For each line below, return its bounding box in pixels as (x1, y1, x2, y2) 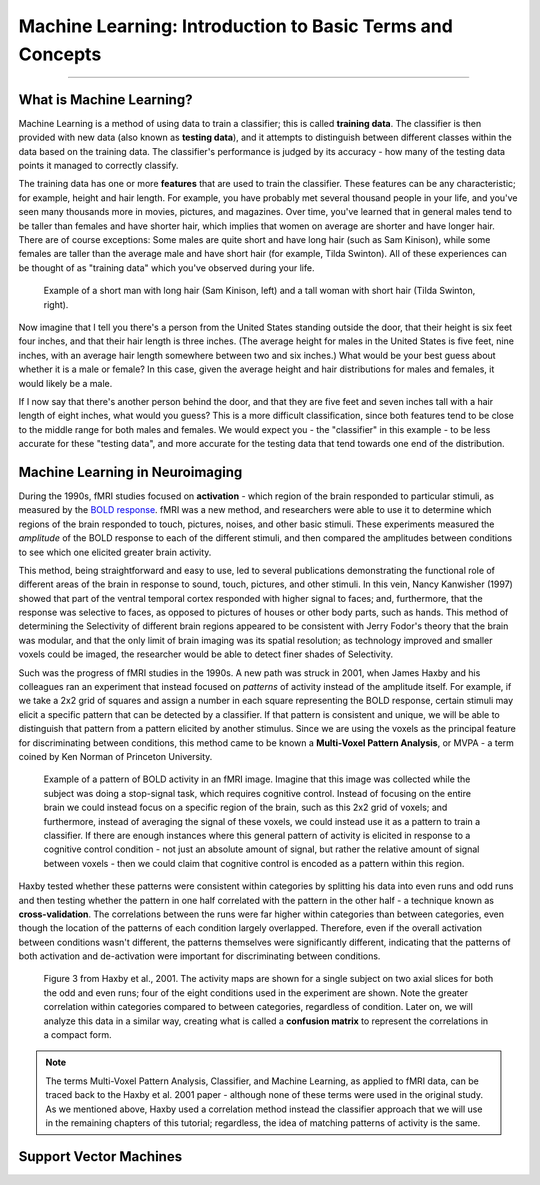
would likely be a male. (18, 377, 113, 389)
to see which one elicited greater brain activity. (18, 546, 212, 558)
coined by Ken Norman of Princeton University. (18, 751, 213, 762)
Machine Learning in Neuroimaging (18, 463, 243, 480)
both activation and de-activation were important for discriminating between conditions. (18, 950, 381, 962)
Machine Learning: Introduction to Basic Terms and (18, 15, 454, 37)
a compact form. (43, 1029, 112, 1041)
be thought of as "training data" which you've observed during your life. (18, 261, 315, 274)
